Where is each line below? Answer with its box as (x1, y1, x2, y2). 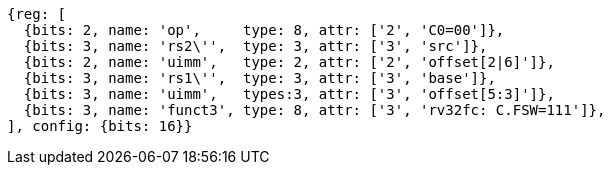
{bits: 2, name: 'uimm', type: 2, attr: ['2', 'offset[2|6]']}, (23, 54, 555, 70)
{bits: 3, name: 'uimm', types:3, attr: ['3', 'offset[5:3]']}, (23, 86, 555, 102)
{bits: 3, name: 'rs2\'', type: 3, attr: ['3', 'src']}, (23, 38, 488, 54)
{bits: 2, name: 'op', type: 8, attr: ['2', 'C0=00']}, (23, 22, 505, 38)
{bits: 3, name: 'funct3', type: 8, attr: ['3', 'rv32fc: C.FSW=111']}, (23, 102, 606, 118)
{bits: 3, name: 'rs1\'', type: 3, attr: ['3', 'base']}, (23, 70, 496, 86)
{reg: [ (7, 6, 67, 22)
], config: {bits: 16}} (7, 118, 193, 134)
